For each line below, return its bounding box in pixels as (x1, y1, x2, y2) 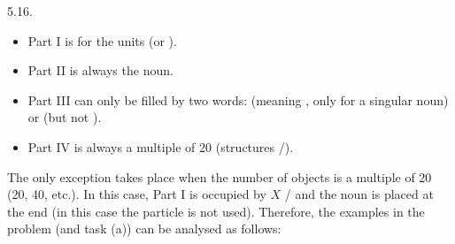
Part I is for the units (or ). (27, 31, 177, 50)
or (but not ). (27, 108, 102, 126)
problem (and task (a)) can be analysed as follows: (7, 219, 281, 238)
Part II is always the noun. (27, 61, 174, 80)
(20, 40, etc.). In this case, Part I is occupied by (7, 185, 266, 203)
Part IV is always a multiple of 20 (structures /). (27, 137, 294, 156)
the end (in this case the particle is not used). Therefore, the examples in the (7, 202, 425, 220)
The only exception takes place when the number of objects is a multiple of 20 (7, 167, 432, 186)
